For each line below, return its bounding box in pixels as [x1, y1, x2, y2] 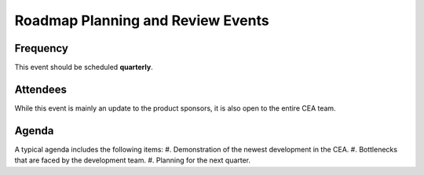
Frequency [14, 42, 68, 55]
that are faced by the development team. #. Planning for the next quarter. [14, 155, 251, 165]
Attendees [14, 82, 67, 96]
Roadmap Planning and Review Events [14, 12, 270, 29]
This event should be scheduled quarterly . [14, 63, 153, 72]
